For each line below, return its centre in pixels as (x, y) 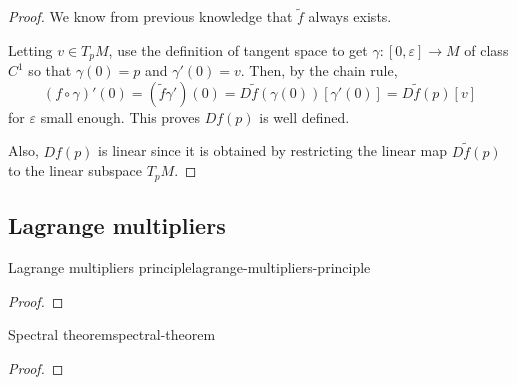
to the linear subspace (75, 170)
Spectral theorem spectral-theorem (112, 334)
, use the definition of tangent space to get (238, 49)
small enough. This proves (120, 116)
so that (50, 70)
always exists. (350, 16)
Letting (30, 49)
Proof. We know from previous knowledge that (150, 16)
